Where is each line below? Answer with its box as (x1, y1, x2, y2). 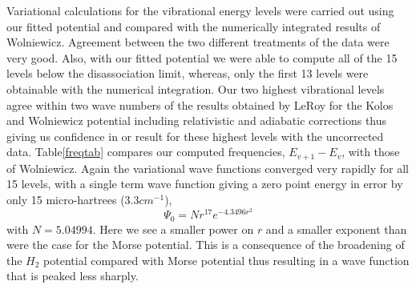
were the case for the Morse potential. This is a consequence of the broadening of (6, 236, 405, 253)
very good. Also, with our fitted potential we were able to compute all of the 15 (6, 49, 398, 66)
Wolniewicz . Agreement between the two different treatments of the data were (6, 34, 390, 50)
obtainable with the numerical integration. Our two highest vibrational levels (6, 80, 385, 97)
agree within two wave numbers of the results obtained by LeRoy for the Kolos (6, 96, 394, 113)
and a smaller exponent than (265, 220, 407, 237)
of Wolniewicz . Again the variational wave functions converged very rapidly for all (6, 159, 409, 176)
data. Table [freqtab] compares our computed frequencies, (6, 143, 285, 160)
